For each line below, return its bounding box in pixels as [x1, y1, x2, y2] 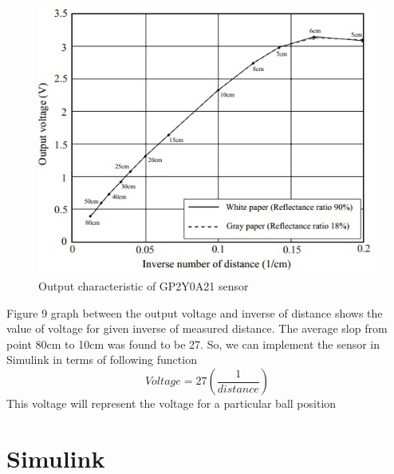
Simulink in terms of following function [6, 351, 197, 368]
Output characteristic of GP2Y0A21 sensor [38, 278, 249, 294]
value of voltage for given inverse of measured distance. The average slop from [6, 320, 388, 337]
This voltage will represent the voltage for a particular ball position [6, 395, 337, 411]
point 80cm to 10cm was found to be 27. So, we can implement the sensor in [6, 335, 380, 352]
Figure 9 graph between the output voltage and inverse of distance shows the [6, 304, 383, 321]
